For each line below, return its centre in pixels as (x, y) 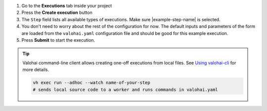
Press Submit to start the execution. (58, 40)
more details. (36, 70)
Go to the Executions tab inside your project (67, 6)
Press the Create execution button (57, 13)
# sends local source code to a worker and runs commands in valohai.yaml (126, 89)
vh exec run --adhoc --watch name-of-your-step (91, 83)
